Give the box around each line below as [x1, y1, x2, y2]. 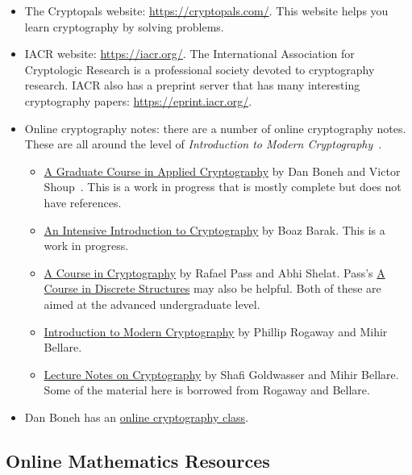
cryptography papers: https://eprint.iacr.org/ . [24, 92, 252, 109]
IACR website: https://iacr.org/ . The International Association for [24, 45, 355, 62]
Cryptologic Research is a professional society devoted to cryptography [24, 60, 375, 77]
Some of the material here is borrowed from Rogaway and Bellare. [44, 381, 370, 398]
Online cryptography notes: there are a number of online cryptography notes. [24, 119, 406, 136]
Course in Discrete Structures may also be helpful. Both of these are [44, 280, 381, 297]
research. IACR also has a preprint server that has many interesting [24, 77, 360, 94]
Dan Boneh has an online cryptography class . [24, 408, 249, 425]
